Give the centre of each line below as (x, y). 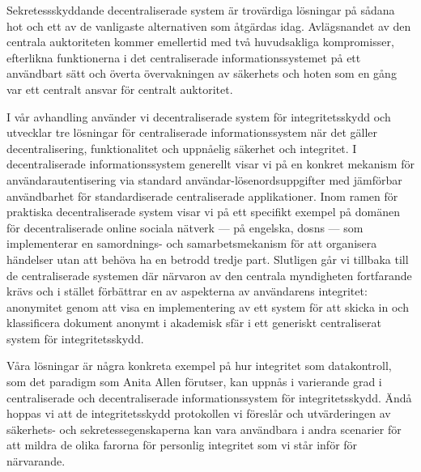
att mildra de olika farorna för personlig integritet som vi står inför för (182, 445)
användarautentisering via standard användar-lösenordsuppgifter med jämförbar (204, 179)
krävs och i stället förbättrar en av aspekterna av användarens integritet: (187, 291)
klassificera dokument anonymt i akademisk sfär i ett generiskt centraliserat (194, 323)
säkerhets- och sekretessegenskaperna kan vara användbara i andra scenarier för (204, 429)
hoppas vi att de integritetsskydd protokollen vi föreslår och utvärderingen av (199, 413)
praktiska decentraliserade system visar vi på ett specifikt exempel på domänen (203, 212)
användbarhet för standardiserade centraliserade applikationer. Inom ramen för (202, 196)
